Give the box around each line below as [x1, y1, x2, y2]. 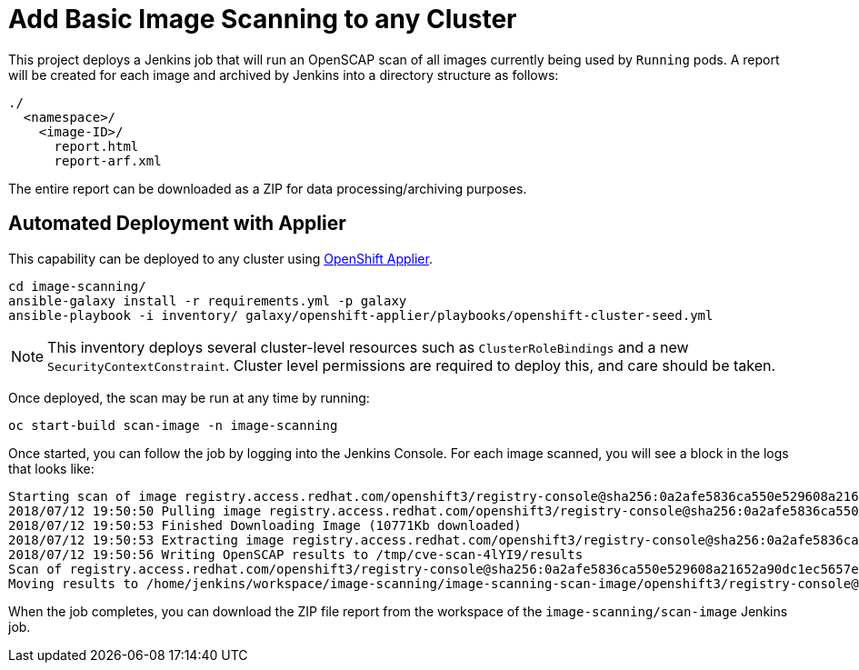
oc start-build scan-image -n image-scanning [8, 417, 338, 433]
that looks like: [8, 460, 95, 476]
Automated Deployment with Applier [8, 212, 346, 235]
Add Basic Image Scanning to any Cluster [8, 4, 517, 35]
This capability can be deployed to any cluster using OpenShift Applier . [8, 250, 433, 266]
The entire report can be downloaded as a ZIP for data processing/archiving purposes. [8, 180, 527, 196]
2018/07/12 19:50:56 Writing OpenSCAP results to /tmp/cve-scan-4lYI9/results [8, 546, 584, 562]
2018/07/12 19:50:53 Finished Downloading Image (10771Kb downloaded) [8, 517, 522, 533]
